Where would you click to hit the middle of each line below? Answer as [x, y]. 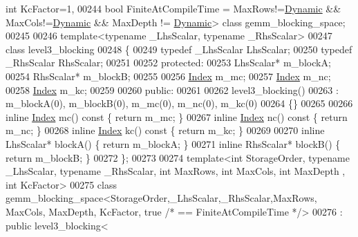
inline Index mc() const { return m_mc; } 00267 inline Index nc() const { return [177, 116]
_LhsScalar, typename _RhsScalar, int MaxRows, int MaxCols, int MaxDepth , [176, 171]
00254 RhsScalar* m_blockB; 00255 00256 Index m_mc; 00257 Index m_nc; [168, 76]
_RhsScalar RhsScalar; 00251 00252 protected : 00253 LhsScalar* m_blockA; [168, 63]
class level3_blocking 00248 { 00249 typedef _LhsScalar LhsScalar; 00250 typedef [179, 49]
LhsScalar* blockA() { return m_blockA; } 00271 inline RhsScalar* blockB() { [173, 143]
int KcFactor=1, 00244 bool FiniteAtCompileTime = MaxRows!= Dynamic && [173, 8]
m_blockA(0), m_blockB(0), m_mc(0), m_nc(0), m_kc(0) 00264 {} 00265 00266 [179, 103]
